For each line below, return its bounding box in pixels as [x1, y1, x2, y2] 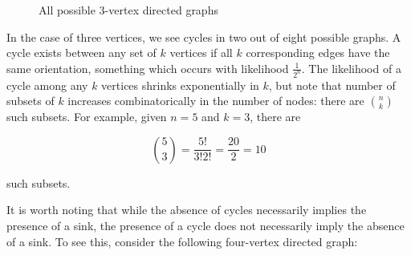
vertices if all [169, 44, 233, 61]
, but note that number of [268, 76, 396, 93]
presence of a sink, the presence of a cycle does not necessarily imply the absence [6, 217, 405, 234]
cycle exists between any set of [6, 44, 157, 61]
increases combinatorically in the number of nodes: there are [67, 92, 364, 109]
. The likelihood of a [301, 59, 401, 76]
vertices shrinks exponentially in [101, 76, 259, 93]
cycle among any [6, 76, 88, 93]
